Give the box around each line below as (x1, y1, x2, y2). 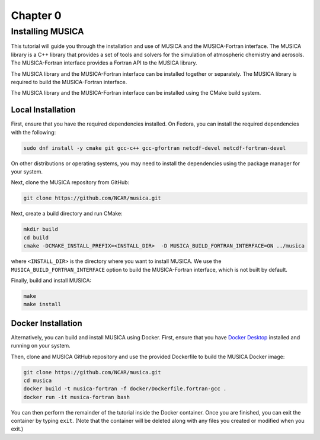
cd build (23, 234, 49, 241)
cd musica (23, 377, 52, 384)
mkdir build (23, 226, 59, 233)
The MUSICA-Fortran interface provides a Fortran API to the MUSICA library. (11, 59, 198, 66)
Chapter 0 (11, 9, 62, 22)
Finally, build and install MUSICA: (11, 277, 92, 284)
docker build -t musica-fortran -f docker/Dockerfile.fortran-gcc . (23, 386, 227, 392)
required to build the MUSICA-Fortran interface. (11, 78, 127, 85)
